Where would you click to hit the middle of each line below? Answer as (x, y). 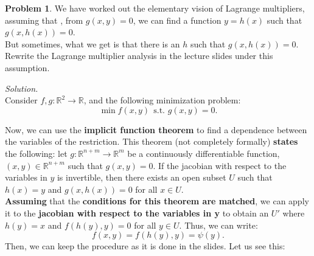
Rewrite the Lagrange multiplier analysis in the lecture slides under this (139, 56)
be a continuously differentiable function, (204, 153)
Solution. (22, 88)
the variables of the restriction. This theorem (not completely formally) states (152, 141)
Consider (21, 100)
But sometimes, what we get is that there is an (92, 43)
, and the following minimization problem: (162, 100)
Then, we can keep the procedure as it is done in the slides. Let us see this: (145, 246)
